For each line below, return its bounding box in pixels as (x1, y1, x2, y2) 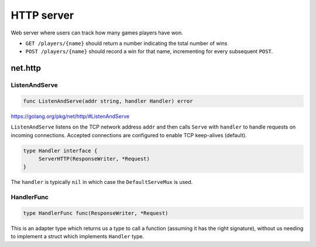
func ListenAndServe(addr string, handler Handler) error (23, 98, 193, 105)
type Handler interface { (23, 147, 98, 154)
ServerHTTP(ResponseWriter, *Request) (38, 155, 150, 162)
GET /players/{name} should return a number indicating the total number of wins (25, 40, 228, 47)
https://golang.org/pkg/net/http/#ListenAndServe (11, 113, 130, 120)
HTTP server (11, 9, 74, 22)
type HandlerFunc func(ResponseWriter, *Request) (23, 210, 169, 216)
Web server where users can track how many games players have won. (11, 29, 184, 36)
